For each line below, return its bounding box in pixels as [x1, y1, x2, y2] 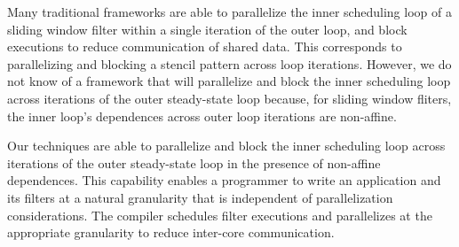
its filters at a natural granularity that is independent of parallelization [7, 188, 393, 206]
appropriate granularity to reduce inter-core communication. [7, 223, 335, 242]
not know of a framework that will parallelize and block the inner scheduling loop [7, 72, 451, 90]
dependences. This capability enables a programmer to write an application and [7, 171, 441, 189]
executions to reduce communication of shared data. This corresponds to [7, 37, 402, 56]
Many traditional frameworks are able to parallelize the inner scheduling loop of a [7, 3, 452, 20]
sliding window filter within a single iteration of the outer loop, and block [7, 19, 408, 38]
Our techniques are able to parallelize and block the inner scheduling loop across [7, 136, 446, 155]
